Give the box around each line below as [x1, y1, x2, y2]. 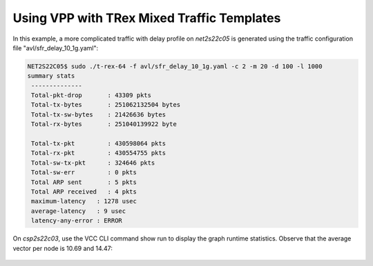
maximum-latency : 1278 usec [31, 197, 137, 205]
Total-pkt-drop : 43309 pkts [31, 92, 152, 99]
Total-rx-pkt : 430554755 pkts [31, 149, 166, 157]
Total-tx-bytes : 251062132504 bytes [31, 101, 181, 109]
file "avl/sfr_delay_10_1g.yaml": [12, 43, 99, 52]
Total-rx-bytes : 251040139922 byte [31, 121, 178, 128]
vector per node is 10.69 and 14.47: [12, 244, 113, 252]
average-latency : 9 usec [31, 207, 126, 215]
